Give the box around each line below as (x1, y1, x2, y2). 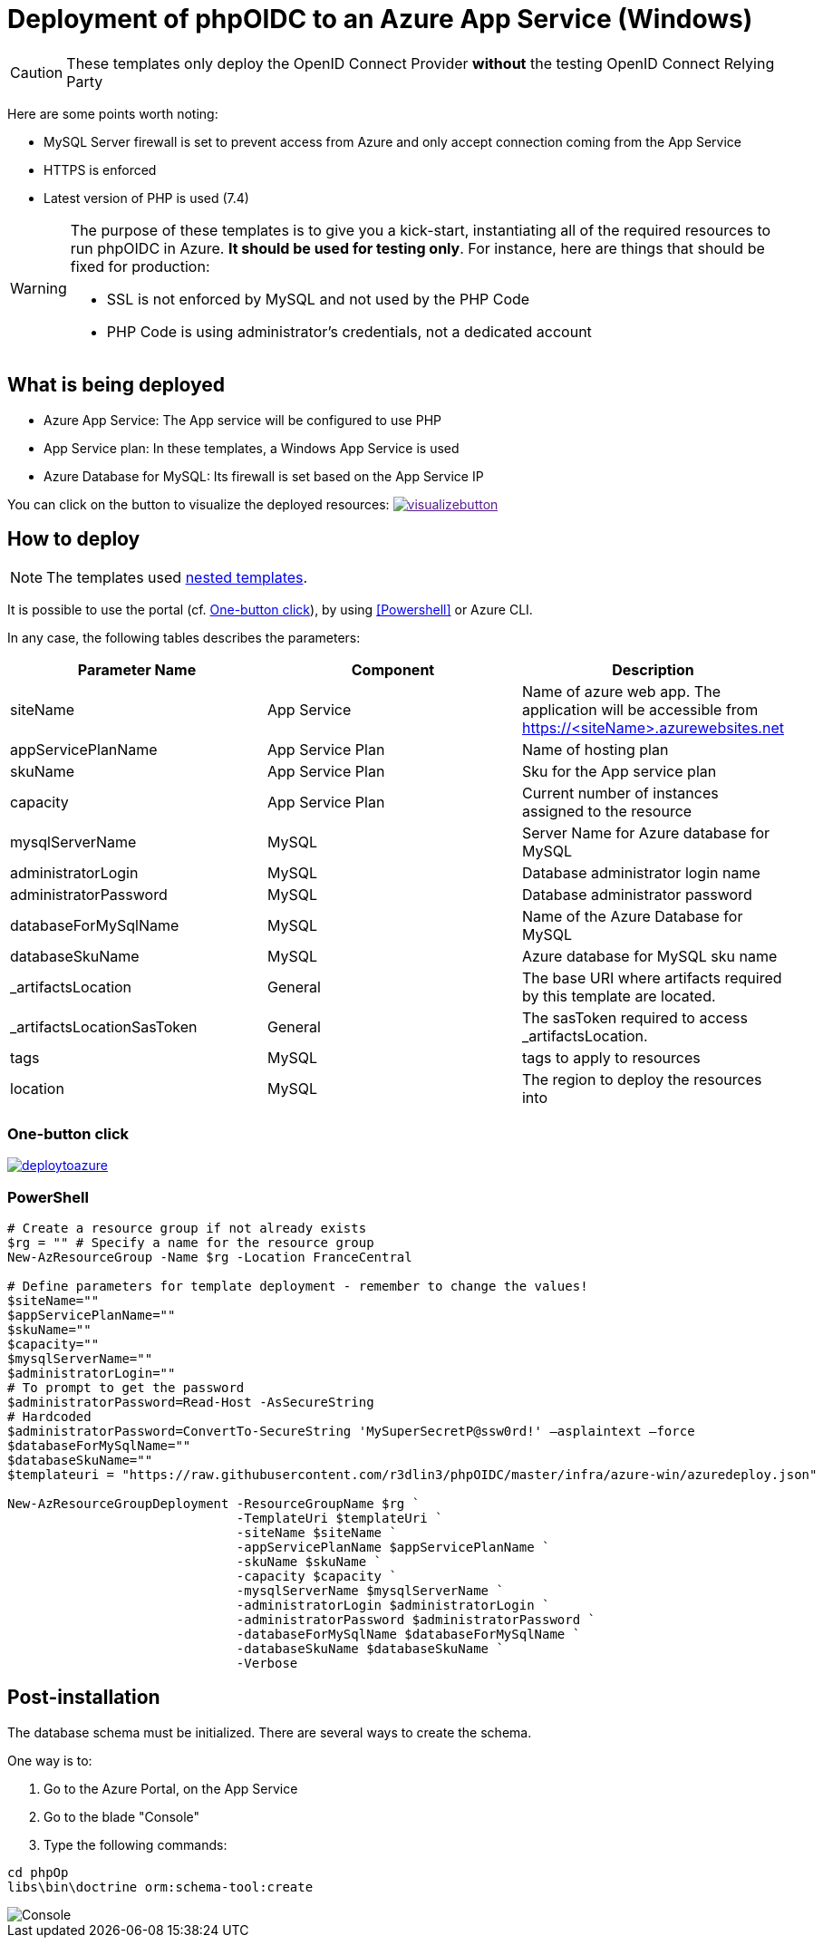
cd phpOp (7, 1864, 69, 1880)
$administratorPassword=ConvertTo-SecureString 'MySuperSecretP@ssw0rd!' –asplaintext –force (7, 1423, 695, 1438)
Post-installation (7, 1686, 160, 1709)
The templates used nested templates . (46, 568, 308, 587)
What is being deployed (7, 373, 226, 397)
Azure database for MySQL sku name (521, 947, 778, 966)
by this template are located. (521, 987, 716, 1006)
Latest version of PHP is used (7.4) (44, 189, 249, 206)
